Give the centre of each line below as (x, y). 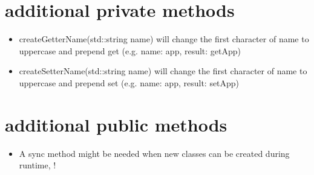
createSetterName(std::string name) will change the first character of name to (163, 71)
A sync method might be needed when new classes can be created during (154, 153)
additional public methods (116, 124)
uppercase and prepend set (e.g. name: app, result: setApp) (129, 82)
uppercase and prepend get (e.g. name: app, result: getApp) (130, 50)
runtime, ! (38, 165)
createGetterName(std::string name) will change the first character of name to (164, 39)
